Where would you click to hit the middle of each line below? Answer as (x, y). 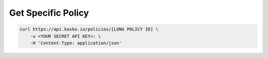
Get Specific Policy (49, 13)
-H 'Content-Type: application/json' (76, 43)
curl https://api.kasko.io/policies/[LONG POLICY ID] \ (89, 29)
